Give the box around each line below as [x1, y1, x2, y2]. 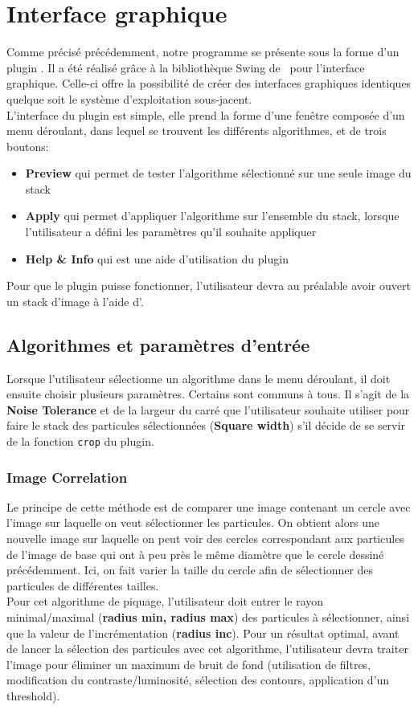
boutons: [6, 137, 49, 154]
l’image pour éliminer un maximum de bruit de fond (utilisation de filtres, [6, 655, 371, 672]
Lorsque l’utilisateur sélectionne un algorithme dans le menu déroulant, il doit [6, 369, 391, 386]
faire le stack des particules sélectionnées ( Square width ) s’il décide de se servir [6, 417, 405, 434]
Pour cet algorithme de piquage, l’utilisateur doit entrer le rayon [6, 593, 324, 610]
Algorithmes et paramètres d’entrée [6, 332, 310, 357]
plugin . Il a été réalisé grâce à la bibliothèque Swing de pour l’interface [6, 59, 365, 75]
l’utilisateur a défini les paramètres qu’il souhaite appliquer [25, 223, 317, 240]
